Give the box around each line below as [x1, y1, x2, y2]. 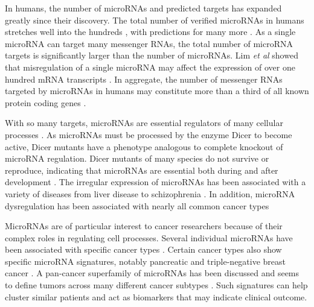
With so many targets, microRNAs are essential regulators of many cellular [5, 116, 283, 129]
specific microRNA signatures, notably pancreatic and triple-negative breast [5, 255, 286, 267]
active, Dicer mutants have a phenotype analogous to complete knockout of [5, 140, 283, 153]
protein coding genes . [5, 96, 86, 109]
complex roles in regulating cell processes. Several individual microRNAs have [5, 231, 293, 244]
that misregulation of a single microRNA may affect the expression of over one [5, 60, 295, 73]
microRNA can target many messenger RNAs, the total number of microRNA [5, 37, 293, 49]
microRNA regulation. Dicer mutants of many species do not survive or [5, 152, 269, 165]
